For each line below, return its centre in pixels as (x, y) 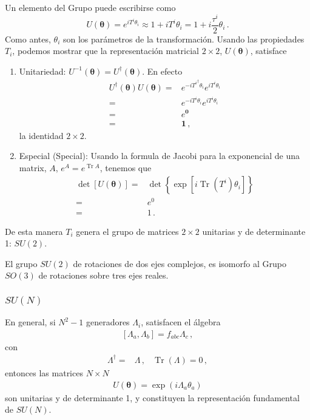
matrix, (33, 167)
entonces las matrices (44, 372)
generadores (108, 322)
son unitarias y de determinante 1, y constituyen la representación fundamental (152, 397)
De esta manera (34, 231)
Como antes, (28, 39)
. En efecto (162, 71)
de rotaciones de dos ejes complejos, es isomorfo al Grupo (180, 263)
